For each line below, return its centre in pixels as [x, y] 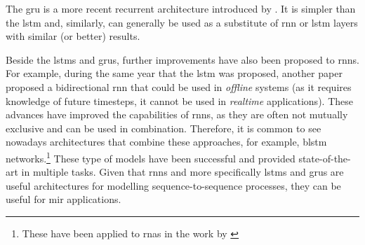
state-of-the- [325, 158]
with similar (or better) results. [73, 36]
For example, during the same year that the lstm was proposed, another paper [174, 73]
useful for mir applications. [64, 199]
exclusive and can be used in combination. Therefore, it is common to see [164, 128]
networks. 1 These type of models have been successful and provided [151, 157]
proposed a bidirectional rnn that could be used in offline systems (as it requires [179, 86]
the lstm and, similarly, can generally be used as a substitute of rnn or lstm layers [182, 22]
